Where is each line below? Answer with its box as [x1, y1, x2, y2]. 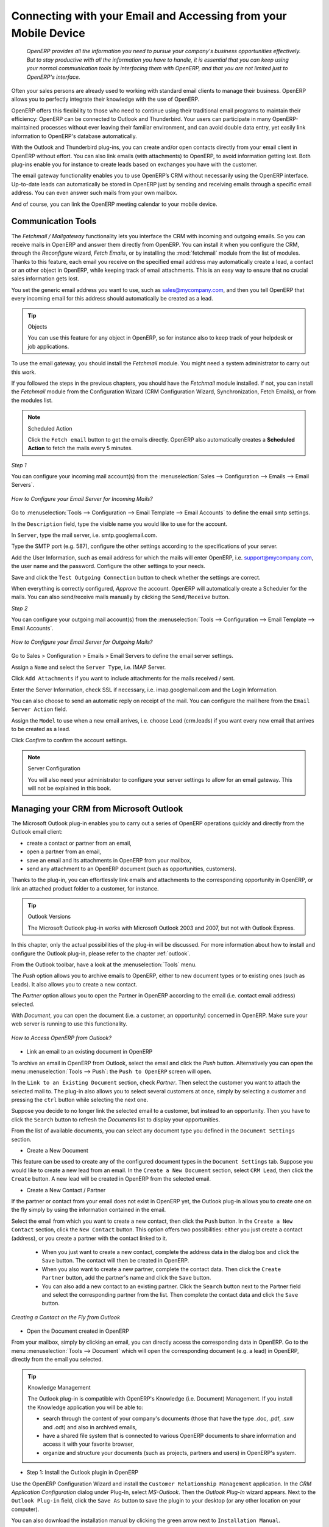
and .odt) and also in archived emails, [43, 1423, 137, 1430]
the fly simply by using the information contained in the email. [11, 1206, 166, 1214]
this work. [11, 368, 37, 376]
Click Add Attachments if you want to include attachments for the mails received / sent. [11, 675, 235, 682]
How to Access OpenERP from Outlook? [11, 1034, 112, 1041]
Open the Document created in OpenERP [26, 1327, 129, 1335]
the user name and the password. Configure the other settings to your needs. [11, 563, 205, 570]
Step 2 [11, 605, 28, 612]
